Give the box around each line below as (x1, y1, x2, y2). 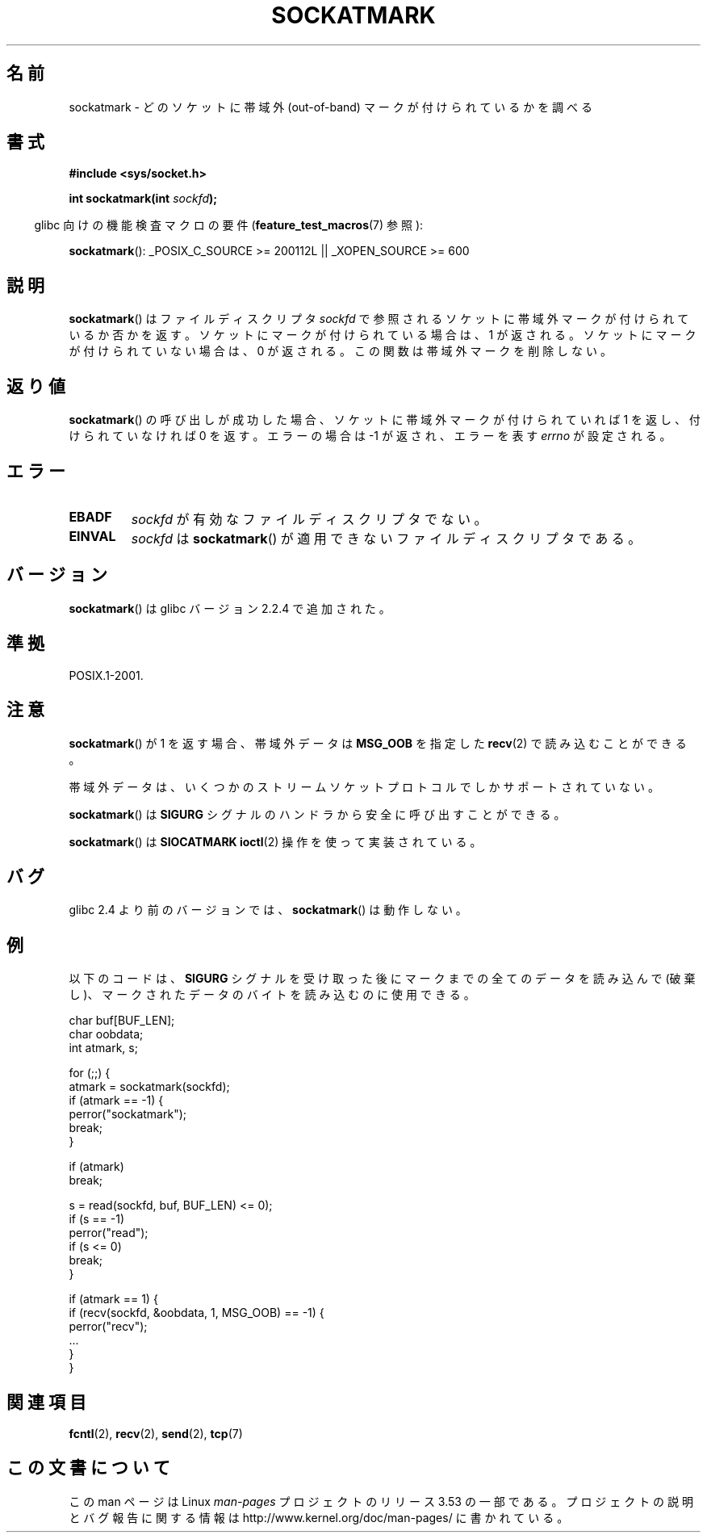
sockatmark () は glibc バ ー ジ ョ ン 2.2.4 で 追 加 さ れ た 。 (69, 601, 391, 615)
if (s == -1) (69, 1212, 125, 1227)
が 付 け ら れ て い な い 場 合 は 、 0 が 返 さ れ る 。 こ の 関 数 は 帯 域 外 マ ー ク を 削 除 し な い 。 (69, 344, 612, 359)
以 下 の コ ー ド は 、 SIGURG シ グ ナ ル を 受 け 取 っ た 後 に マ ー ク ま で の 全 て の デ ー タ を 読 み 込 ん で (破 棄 (69, 971, 696, 986)
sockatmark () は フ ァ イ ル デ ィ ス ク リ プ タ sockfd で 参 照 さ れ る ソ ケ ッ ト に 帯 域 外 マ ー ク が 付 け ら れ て (69, 312, 689, 326)
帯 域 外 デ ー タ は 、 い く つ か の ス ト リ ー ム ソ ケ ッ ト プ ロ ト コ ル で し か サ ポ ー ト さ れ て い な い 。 (69, 779, 659, 794)
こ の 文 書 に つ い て (6, 1457, 170, 1478)
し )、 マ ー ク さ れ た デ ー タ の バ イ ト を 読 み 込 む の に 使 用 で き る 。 (69, 988, 475, 1002)
